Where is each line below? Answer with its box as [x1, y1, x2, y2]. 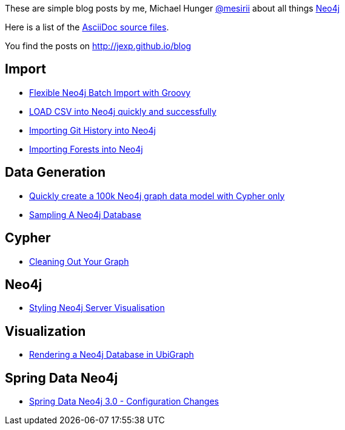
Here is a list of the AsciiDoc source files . [5, 22, 169, 32]
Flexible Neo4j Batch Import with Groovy [29, 87, 191, 98]
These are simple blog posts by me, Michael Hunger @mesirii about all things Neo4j [5, 3, 340, 13]
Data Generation [5, 165, 106, 180]
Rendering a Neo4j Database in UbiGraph [29, 349, 194, 360]
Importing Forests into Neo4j [29, 143, 143, 154]
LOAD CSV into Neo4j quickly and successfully [29, 106, 216, 117]
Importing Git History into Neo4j [29, 125, 156, 135]
